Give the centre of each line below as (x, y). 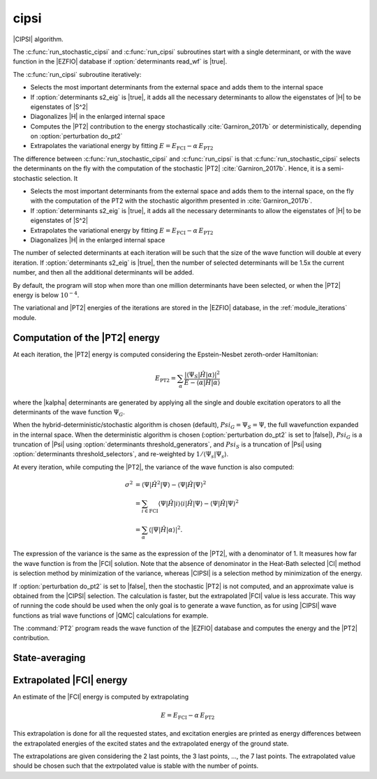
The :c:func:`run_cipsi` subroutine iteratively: (77, 74)
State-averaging (49, 658)
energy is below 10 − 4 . (46, 294)
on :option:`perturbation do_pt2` (76, 136)
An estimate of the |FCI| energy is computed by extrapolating (101, 697)
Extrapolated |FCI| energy (70, 680)
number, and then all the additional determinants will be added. (104, 272)
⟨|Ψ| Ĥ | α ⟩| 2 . (166, 529)
